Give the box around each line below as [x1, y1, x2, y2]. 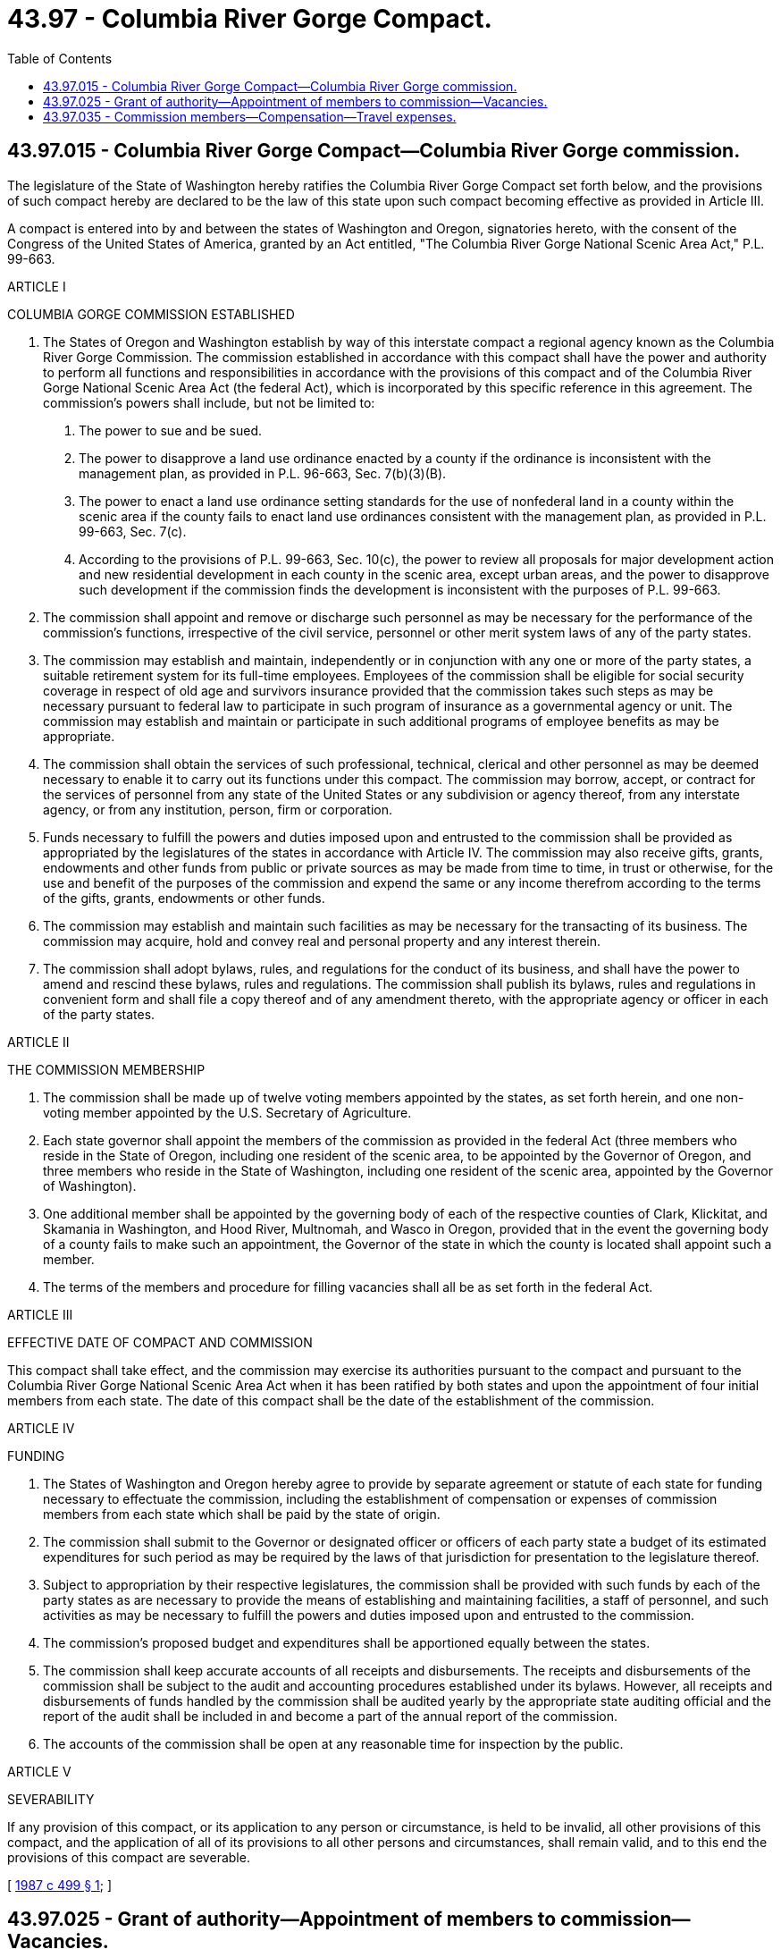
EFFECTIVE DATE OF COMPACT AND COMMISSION [7, 1334, 313, 1350]
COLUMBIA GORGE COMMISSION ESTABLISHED [7, 306, 295, 322]
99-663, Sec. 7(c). [79, 523, 187, 539]
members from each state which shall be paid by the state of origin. [43, 1506, 441, 1522]
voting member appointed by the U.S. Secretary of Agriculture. [43, 1104, 412, 1120]
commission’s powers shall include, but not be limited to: [43, 394, 375, 410]
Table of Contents [7, 50, 113, 66]
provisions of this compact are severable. [7, 1849, 250, 1865]
